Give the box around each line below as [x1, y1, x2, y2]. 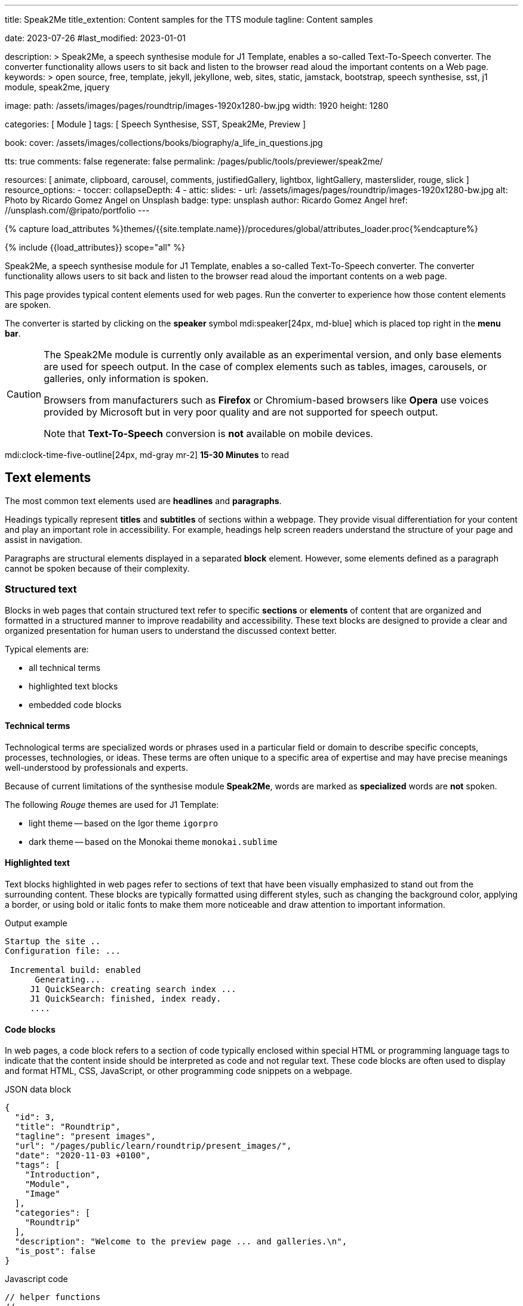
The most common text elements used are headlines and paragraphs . [5, 495, 282, 506]
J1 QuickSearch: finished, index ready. [30, 994, 221, 1004]
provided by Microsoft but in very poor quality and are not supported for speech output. [44, 406, 438, 418]
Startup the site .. [5, 936, 101, 947]
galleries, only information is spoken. [44, 373, 209, 385]
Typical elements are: [5, 643, 89, 654]
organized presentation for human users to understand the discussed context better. [5, 625, 337, 636]
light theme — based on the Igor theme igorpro [29, 817, 219, 828]
